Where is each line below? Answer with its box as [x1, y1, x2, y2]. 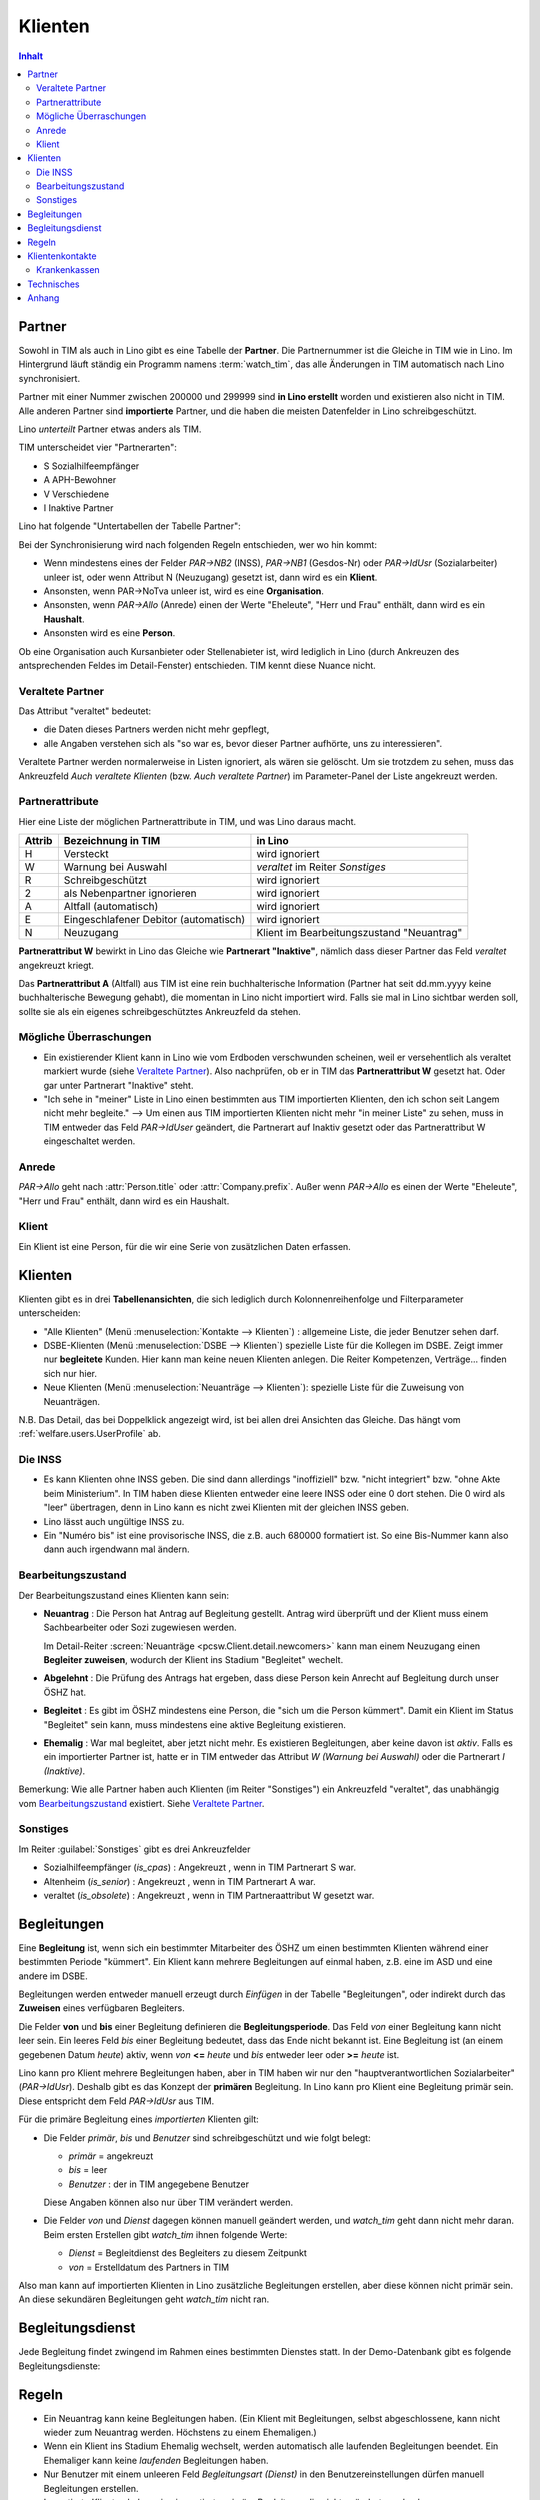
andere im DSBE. [18, 1970, 89, 1982]
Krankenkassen [36, 264, 100, 276]
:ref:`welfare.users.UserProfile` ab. [18, 1428, 162, 1440]
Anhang [27, 292, 60, 304]
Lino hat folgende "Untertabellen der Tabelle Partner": [18, 520, 242, 532]
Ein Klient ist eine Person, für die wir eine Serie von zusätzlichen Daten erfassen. [18, 1240, 352, 1252]
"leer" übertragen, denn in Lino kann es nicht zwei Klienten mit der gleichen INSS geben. [43, 1501, 410, 1514]
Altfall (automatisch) [63, 900, 159, 914]
